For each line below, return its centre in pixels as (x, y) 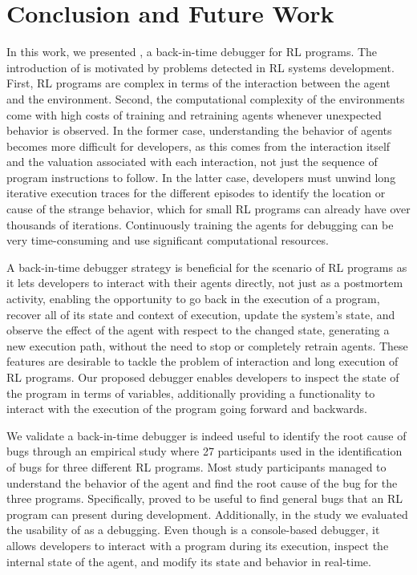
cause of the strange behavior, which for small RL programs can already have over (208, 209)
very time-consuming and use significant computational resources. (168, 240)
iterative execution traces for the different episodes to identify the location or (196, 193)
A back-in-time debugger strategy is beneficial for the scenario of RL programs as (207, 267)
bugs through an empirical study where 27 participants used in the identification (204, 451)
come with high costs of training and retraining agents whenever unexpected (194, 114)
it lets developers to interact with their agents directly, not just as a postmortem (205, 283)
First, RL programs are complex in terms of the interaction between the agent (198, 83)
